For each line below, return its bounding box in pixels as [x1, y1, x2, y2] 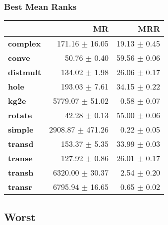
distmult [8, 66, 42, 78]
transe [8, 152, 33, 164]
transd [8, 138, 34, 150]
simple [8, 124, 34, 135]
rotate [8, 109, 32, 121]
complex [8, 38, 41, 49]
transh [8, 167, 34, 179]
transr [8, 181, 32, 193]
